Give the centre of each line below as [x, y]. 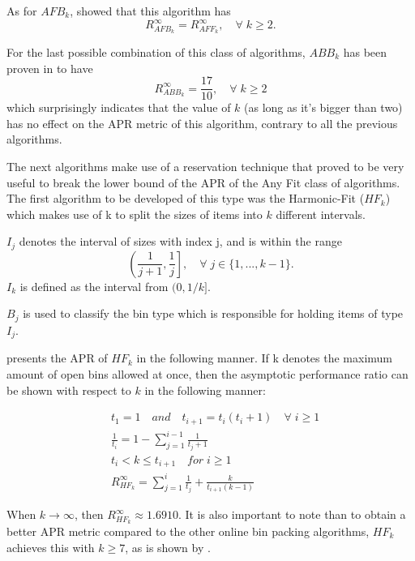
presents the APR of [57, 358]
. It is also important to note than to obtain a [292, 514]
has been [365, 51]
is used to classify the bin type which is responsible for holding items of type [213, 313]
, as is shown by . [168, 547]
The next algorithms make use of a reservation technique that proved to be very [205, 166]
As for [22, 11]
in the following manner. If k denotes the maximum [265, 358]
